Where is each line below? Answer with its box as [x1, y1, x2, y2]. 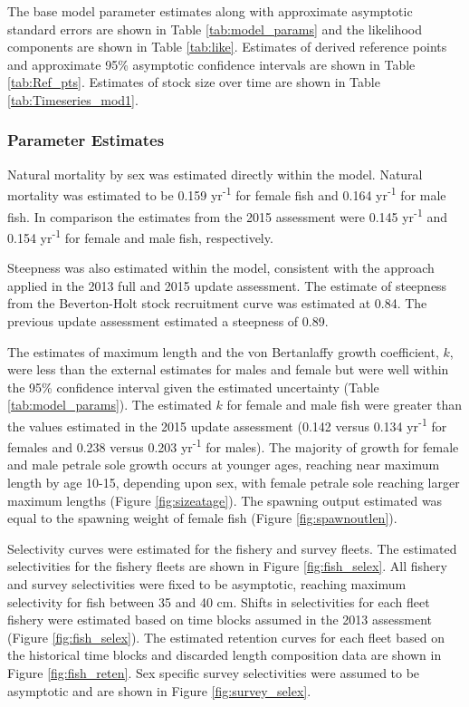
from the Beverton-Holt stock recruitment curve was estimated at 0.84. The [7, 294, 427, 313]
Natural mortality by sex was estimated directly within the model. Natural [7, 164, 423, 183]
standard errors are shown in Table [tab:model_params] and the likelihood [7, 19, 422, 38]
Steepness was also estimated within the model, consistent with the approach [7, 258, 435, 277]
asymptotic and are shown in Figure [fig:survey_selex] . [7, 681, 311, 700]
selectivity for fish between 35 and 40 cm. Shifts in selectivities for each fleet [7, 592, 430, 611]
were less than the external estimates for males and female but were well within [7, 360, 449, 379]
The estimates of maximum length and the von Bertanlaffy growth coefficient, [7, 342, 439, 361]
